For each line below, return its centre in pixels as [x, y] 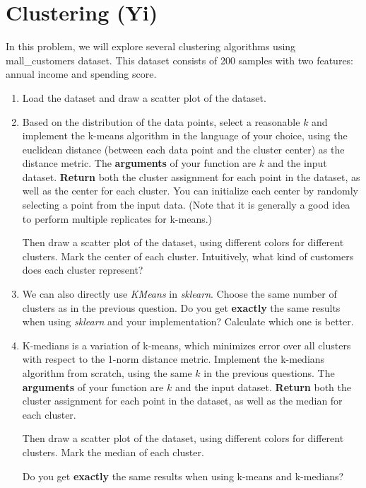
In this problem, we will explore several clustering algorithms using [151, 46]
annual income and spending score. [81, 74]
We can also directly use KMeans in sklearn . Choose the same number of [179, 294]
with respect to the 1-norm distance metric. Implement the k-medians [173, 359]
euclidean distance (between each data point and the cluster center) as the [183, 149]
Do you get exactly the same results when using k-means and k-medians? [183, 476]
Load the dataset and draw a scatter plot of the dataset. [144, 97]
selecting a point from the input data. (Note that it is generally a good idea [186, 205]
